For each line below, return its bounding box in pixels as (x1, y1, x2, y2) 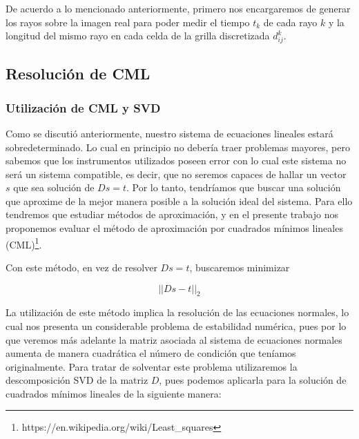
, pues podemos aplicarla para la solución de (159, 373, 347, 387)
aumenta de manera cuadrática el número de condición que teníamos (6, 346, 296, 360)
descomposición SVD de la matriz (6, 373, 148, 387)
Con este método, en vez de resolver (6, 260, 157, 274)
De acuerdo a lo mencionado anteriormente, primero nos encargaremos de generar (6, 1, 351, 15)
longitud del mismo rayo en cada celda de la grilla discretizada (6, 28, 270, 43)
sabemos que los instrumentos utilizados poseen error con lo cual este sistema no (6, 153, 347, 168)
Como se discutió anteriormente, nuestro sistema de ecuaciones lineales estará (6, 126, 333, 140)
